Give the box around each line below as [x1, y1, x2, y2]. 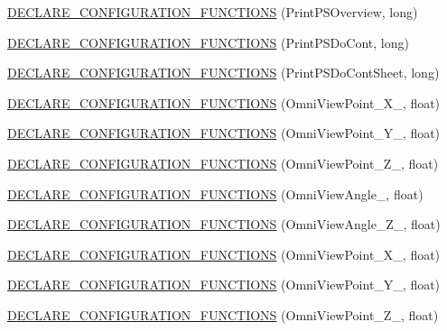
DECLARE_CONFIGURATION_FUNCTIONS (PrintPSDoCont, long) [7, 32, 409, 51]
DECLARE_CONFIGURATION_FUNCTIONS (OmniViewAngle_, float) [7, 184, 424, 203]
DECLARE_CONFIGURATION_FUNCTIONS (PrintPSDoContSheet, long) [7, 63, 440, 82]
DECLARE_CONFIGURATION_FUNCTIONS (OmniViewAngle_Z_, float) [7, 215, 441, 234]
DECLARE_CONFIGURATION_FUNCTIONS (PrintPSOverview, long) [7, 3, 418, 21]
